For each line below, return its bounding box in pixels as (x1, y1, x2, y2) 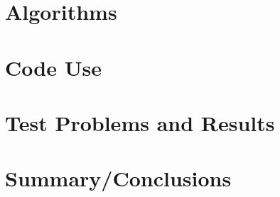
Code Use (5, 52, 102, 81)
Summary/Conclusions (5, 164, 232, 193)
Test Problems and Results (5, 108, 275, 137)
